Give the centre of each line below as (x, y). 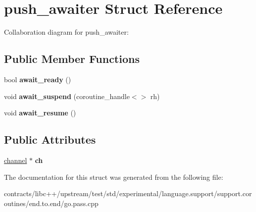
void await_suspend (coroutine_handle (67, 96)
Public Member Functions (72, 59)
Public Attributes (50, 139)
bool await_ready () (38, 79)
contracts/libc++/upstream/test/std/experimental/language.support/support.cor (128, 193)
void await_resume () (40, 113)
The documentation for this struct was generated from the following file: (114, 177)
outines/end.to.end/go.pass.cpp (51, 203)
